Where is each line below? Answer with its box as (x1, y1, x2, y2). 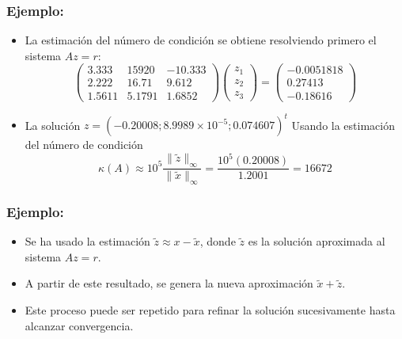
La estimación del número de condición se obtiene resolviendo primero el (25, 32, 377, 48)
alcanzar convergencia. (25, 317, 134, 333)
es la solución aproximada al (248, 233, 385, 249)
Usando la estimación (291, 116, 395, 133)
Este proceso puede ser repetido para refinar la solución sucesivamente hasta (25, 302, 396, 318)
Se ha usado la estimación (25, 233, 150, 249)
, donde (199, 233, 236, 249)
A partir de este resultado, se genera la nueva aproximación (25, 275, 313, 291)
